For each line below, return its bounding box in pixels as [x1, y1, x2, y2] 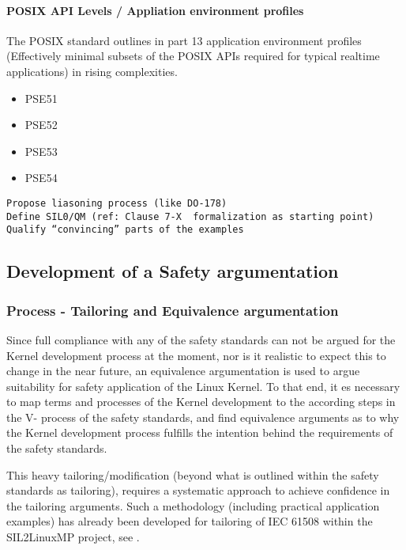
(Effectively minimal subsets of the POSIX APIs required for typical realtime [6, 47, 380, 64]
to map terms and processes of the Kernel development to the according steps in [6, 393, 396, 410]
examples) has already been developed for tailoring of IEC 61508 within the [6, 513, 373, 529]
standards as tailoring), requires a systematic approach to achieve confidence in [6, 482, 390, 499]
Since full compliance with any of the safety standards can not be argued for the [6, 331, 396, 347]
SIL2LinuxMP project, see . [6, 529, 140, 545]
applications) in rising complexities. [6, 63, 178, 79]
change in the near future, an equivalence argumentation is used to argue [6, 362, 360, 379]
